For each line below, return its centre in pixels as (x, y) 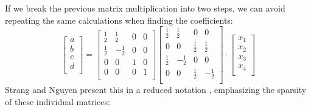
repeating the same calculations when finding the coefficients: (119, 20)
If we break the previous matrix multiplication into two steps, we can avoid (145, 8)
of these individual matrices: (58, 101)
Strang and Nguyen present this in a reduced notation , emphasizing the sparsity (156, 90)
